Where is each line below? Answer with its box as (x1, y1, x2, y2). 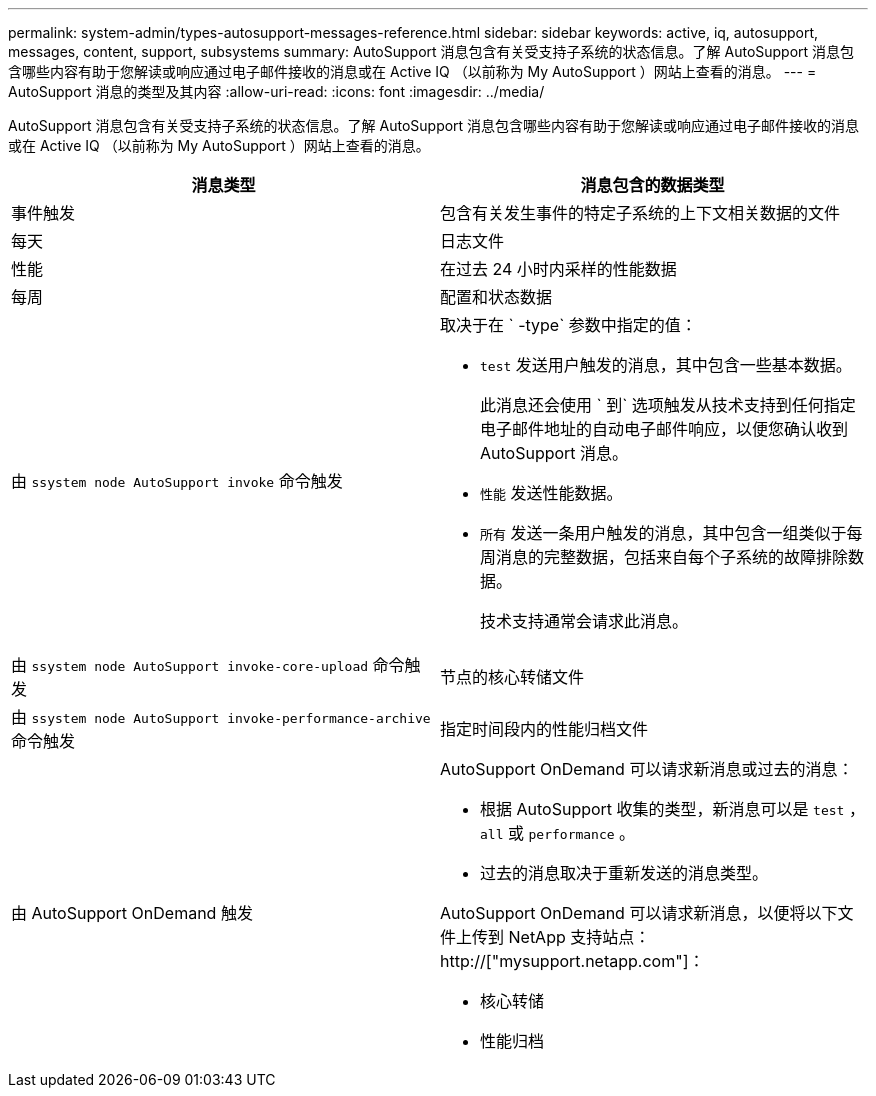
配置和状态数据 (440, 287, 553, 307)
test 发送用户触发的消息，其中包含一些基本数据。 (480, 355, 852, 375)
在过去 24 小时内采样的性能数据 (440, 259, 677, 279)
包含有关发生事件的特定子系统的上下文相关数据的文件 (440, 203, 841, 223)
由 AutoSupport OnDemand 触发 (11, 903, 253, 923)
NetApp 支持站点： (508, 927, 651, 947)
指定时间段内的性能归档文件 (440, 719, 649, 739)
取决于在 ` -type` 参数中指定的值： (440, 315, 697, 335)
